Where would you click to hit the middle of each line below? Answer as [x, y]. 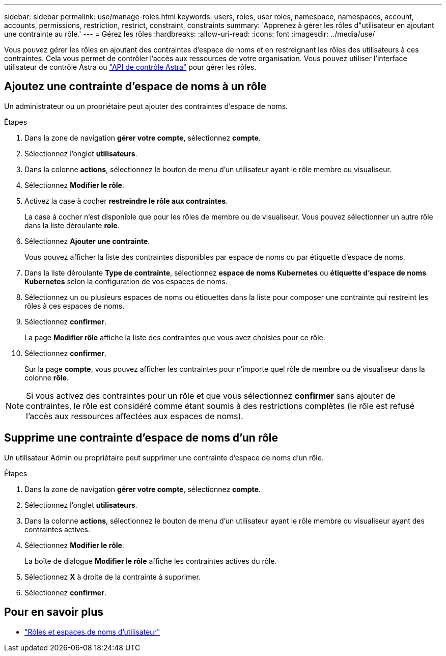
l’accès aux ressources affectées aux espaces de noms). [135, 416]
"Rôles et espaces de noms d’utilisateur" [92, 632]
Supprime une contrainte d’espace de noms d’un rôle [141, 438]
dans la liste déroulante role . [72, 225]
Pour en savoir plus [54, 612]
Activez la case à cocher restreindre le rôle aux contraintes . [126, 201]
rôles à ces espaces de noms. [75, 306]
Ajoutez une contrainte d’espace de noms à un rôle [135, 87]
